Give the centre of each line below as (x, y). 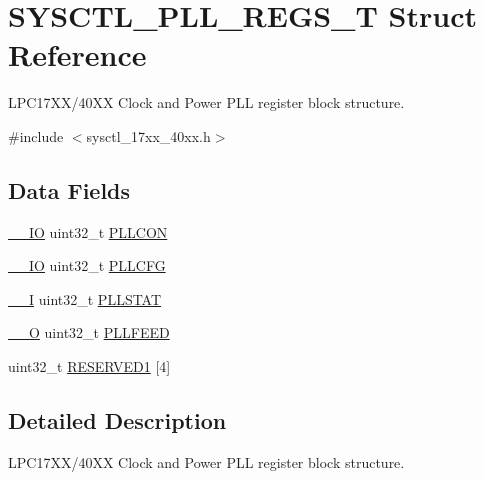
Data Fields (69, 189)
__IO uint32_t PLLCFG (87, 265)
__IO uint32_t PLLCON (88, 231)
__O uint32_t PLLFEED (89, 332)
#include (36, 135)
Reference (77, 54)
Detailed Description (117, 420)
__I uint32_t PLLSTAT (85, 298)
